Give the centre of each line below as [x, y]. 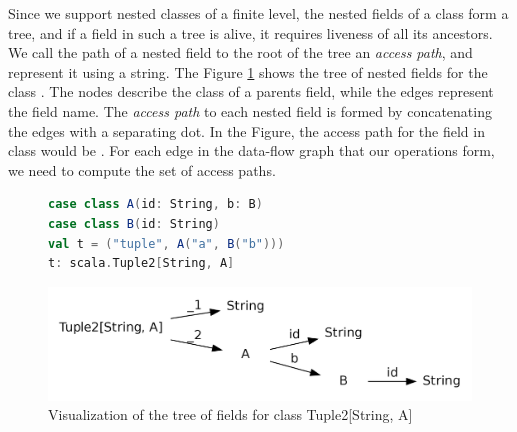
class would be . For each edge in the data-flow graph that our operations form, [251, 150]
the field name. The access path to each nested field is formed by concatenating [250, 110]
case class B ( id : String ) [134, 223]
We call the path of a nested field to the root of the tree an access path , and [240, 52]
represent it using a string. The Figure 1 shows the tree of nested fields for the [248, 71]
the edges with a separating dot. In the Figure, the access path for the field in [246, 130]
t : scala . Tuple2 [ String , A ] [141, 263]
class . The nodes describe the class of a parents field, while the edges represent [251, 91]
